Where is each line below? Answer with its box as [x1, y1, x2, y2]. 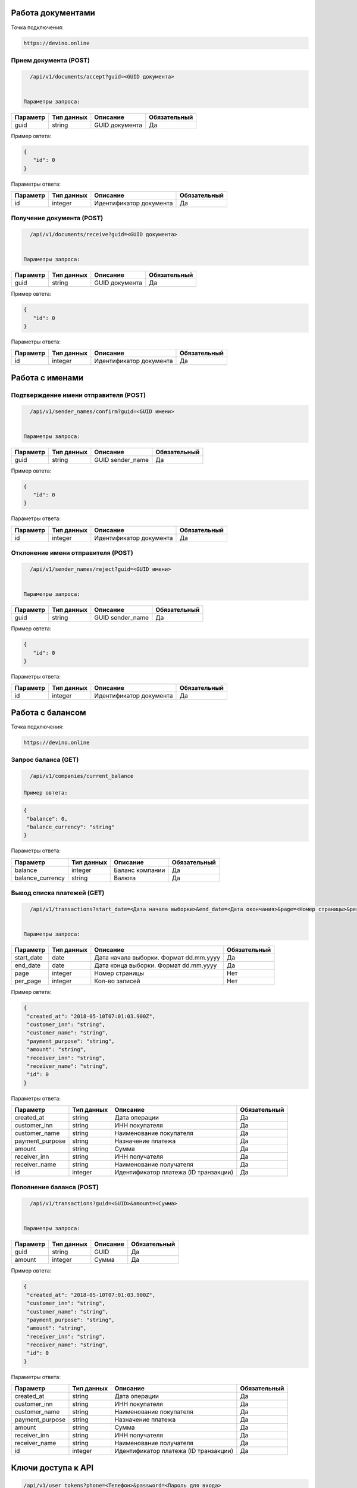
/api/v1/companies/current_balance [30, 773, 134, 779]
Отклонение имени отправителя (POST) [11, 549, 133, 557]
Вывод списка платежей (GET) [11, 889, 105, 897]
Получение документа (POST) [11, 214, 104, 223]
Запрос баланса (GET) [11, 756, 79, 764]
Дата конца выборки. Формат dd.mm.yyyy [94, 961, 217, 970]
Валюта [114, 874, 136, 882]
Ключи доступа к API [11, 1462, 94, 1473]
